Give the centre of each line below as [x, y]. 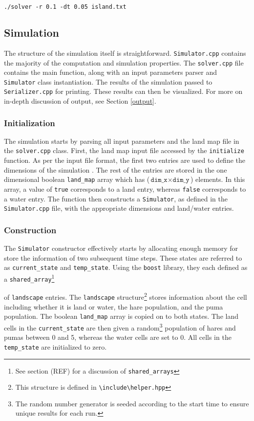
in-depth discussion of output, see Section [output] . [80, 101]
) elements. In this [218, 179]
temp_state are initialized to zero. [55, 346]
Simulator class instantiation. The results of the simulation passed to [108, 81]
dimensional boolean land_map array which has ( [77, 179]
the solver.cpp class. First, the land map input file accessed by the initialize [124, 150]
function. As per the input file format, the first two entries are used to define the [125, 160]
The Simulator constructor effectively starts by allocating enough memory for [121, 248]
